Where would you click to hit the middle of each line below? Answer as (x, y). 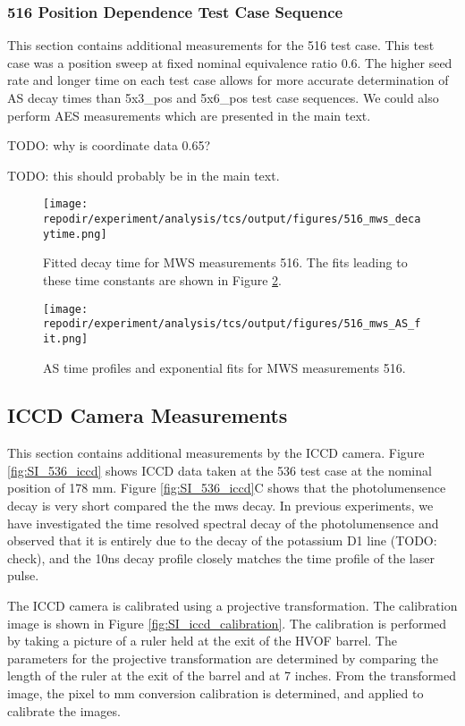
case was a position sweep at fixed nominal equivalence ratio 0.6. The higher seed (230, 62)
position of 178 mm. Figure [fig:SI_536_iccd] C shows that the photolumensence (227, 488)
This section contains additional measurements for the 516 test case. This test (221, 45)
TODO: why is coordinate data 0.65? (109, 145)
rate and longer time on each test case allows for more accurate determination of (228, 80)
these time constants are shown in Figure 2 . (162, 279)
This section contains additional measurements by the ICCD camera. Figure (216, 453)
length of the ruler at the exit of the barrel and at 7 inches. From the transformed (232, 675)
